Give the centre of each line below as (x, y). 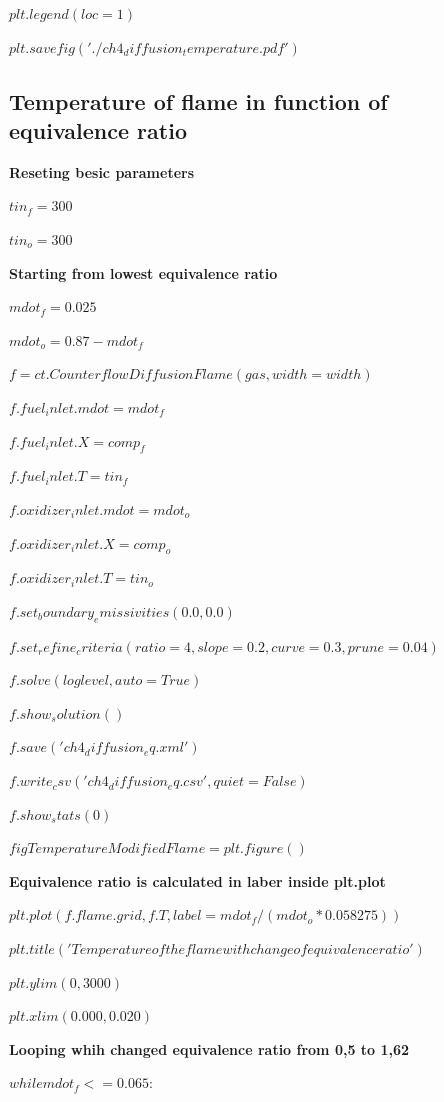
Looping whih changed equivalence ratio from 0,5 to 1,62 (209, 1048)
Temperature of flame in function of (198, 100)
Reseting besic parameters (102, 171)
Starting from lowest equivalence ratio (143, 272)
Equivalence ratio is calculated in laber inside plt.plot (197, 880)
